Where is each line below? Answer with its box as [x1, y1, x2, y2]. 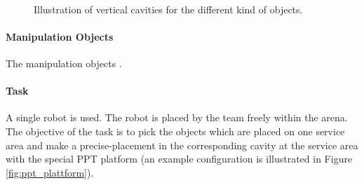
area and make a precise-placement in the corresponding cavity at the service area [6, 137, 358, 152]
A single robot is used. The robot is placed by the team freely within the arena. [6, 110, 348, 125]
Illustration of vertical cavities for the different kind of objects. [34, 1, 303, 16]
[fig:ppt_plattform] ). [6, 165, 94, 179]
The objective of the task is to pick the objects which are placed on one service [6, 123, 345, 138]
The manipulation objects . [6, 55, 122, 70]
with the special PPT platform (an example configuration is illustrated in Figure [6, 151, 353, 166]
